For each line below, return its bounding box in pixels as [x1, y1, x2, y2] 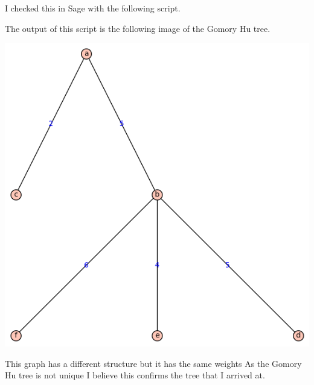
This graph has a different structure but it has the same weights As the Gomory [5, 357, 302, 369]
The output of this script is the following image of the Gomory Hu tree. [5, 22, 271, 34]
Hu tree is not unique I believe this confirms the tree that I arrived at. [5, 369, 265, 381]
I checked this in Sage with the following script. [5, 2, 181, 14]
